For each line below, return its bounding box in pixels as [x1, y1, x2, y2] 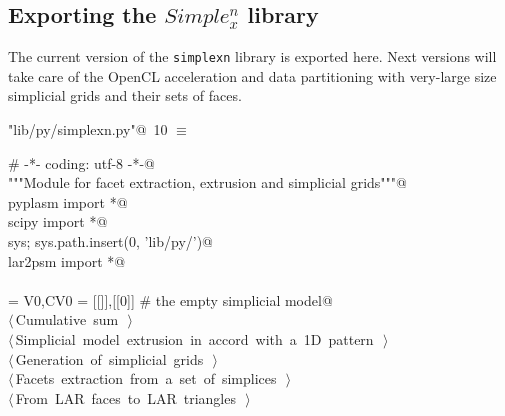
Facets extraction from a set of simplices [15, 368, 277, 389]
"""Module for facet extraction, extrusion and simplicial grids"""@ [8, 172, 407, 193]
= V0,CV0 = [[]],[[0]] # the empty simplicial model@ [8, 289, 333, 310]
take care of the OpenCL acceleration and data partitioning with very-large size [8, 65, 497, 86]
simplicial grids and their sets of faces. [8, 85, 242, 106]
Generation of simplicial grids [15, 348, 204, 369]
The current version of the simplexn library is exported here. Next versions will [8, 46, 497, 67]
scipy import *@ [8, 211, 108, 232]
